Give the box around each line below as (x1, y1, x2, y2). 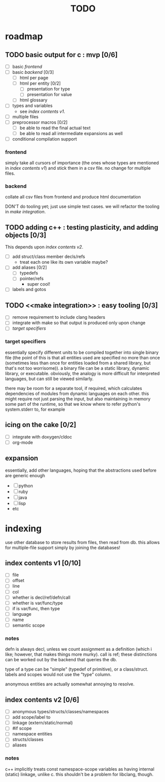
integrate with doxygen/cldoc (12, 434, 73, 440)
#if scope (12, 726, 32, 732)
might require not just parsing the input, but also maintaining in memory (5, 395, 151, 401)
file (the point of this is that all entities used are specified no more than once (5, 354, 161, 360)
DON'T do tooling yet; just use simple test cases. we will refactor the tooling (5, 203, 160, 209)
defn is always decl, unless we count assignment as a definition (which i (5, 646, 152, 652)
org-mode (12, 439, 33, 445)
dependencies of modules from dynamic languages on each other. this (5, 391, 149, 396)
